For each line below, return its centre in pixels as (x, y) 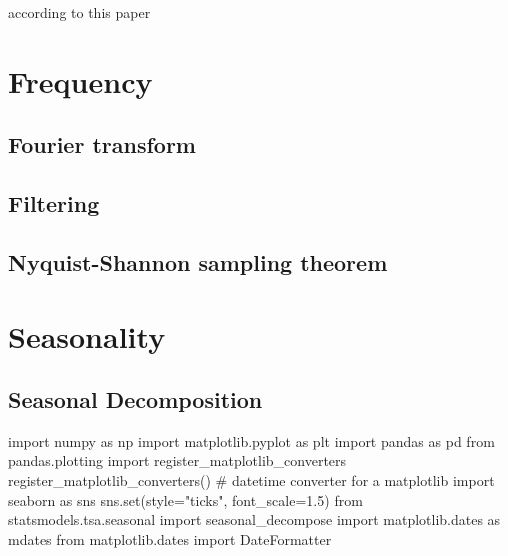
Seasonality (87, 335)
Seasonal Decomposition (135, 399)
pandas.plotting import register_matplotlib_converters (177, 460)
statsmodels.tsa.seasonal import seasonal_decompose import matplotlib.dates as (254, 519)
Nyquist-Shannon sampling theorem (198, 261)
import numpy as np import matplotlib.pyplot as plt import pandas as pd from (251, 440)
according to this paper (79, 12)
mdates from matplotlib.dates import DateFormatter (170, 538)
